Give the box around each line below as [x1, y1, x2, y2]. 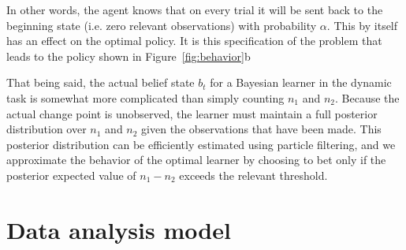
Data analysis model [6, 213, 231, 245]
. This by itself [326, 17, 398, 33]
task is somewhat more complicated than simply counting [6, 89, 285, 106]
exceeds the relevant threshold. [179, 166, 328, 183]
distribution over [6, 121, 87, 137]
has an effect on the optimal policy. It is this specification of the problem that [6, 32, 382, 49]
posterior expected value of [6, 166, 136, 183]
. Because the [335, 89, 400, 106]
